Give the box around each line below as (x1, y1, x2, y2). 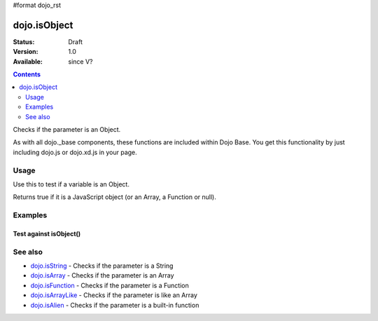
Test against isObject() (13, 229, 81, 238)
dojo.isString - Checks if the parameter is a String (30, 261, 174, 270)
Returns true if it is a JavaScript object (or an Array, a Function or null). (13, 193, 216, 201)
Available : (13, 57, 43, 66)
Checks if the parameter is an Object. (13, 125, 121, 134)
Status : (13, 37, 35, 46)
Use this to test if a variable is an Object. (13, 179, 129, 189)
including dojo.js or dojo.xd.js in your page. (13, 148, 138, 156)
